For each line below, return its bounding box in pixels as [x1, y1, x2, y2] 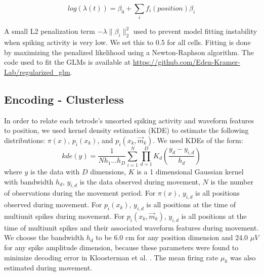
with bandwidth [4, 176, 54, 187]
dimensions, [90, 166, 126, 177]
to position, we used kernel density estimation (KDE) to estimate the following [4, 125, 249, 135]
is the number [210, 176, 253, 187]
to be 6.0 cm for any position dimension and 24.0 [96, 232, 248, 243]
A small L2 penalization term [4, 26, 95, 36]
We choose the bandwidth [4, 232, 84, 243]
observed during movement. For [4, 199, 102, 210]
